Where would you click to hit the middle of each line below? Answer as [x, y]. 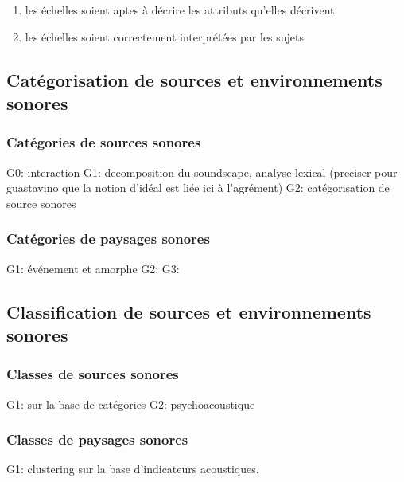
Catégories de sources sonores [104, 142]
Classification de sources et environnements [189, 311]
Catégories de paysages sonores [108, 239]
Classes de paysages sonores [97, 439]
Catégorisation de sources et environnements [194, 79]
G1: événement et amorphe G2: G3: [93, 268]
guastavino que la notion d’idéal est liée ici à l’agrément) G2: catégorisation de [198, 188]
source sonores [41, 203]
